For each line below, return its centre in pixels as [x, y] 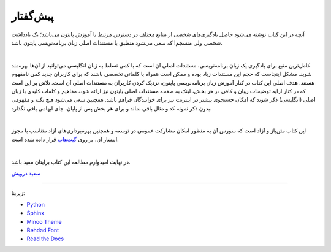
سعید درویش [26, 173]
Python [36, 204]
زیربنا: [18, 193]
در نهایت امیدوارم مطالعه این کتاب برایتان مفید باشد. [71, 162]
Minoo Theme [44, 221]
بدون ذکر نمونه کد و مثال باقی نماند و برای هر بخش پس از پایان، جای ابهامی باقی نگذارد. [111, 108]
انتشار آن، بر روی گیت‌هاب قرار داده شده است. [65, 139]
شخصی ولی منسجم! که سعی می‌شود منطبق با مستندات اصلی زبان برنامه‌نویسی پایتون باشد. [117, 42]
